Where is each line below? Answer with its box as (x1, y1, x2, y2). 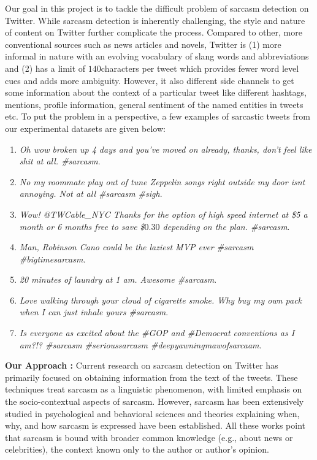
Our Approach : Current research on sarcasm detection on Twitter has (5, 359, 278, 372)
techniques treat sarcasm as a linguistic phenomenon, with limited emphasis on (5, 383, 302, 396)
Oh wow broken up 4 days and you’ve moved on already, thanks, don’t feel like (19, 142, 312, 155)
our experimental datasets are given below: (5, 121, 166, 134)
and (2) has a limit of (5, 61, 86, 74)
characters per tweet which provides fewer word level (101, 61, 299, 74)
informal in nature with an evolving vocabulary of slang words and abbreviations (5, 50, 309, 63)
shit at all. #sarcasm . (19, 155, 101, 167)
